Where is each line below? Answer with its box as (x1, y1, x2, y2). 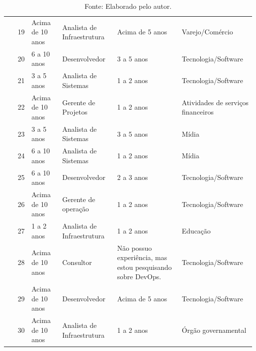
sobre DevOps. (117, 271, 161, 282)
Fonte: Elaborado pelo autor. (84, 1, 172, 11)
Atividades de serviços (182, 97, 249, 107)
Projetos (62, 107, 88, 117)
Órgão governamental (182, 324, 247, 335)
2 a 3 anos (117, 172, 148, 182)
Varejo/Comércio (182, 27, 233, 37)
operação (62, 204, 89, 214)
